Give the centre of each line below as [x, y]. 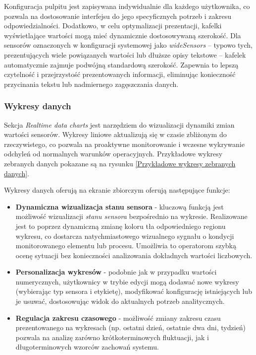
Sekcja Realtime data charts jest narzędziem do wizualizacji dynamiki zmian [119, 124]
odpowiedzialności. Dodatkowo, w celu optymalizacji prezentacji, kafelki [113, 26]
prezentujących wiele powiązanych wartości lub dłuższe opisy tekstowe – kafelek [125, 54]
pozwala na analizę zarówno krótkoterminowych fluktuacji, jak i [112, 337]
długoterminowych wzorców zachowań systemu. [87, 347]
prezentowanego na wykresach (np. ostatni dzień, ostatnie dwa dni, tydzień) [131, 327]
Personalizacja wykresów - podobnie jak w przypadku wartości [116, 272]
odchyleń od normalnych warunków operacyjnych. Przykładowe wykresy [113, 154]
